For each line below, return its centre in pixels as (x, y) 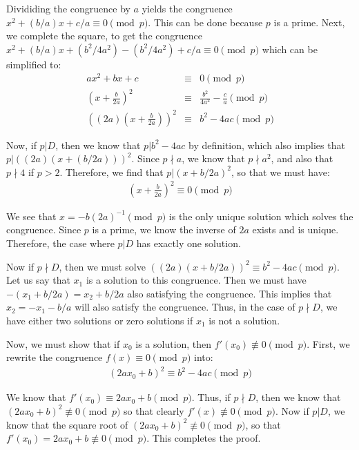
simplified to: (34, 64)
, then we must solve (102, 266)
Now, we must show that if (63, 343)
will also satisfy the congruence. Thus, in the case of (185, 307)
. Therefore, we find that (111, 172)
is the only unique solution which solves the (261, 216)
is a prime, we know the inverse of (164, 229)
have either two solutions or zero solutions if (100, 321)
